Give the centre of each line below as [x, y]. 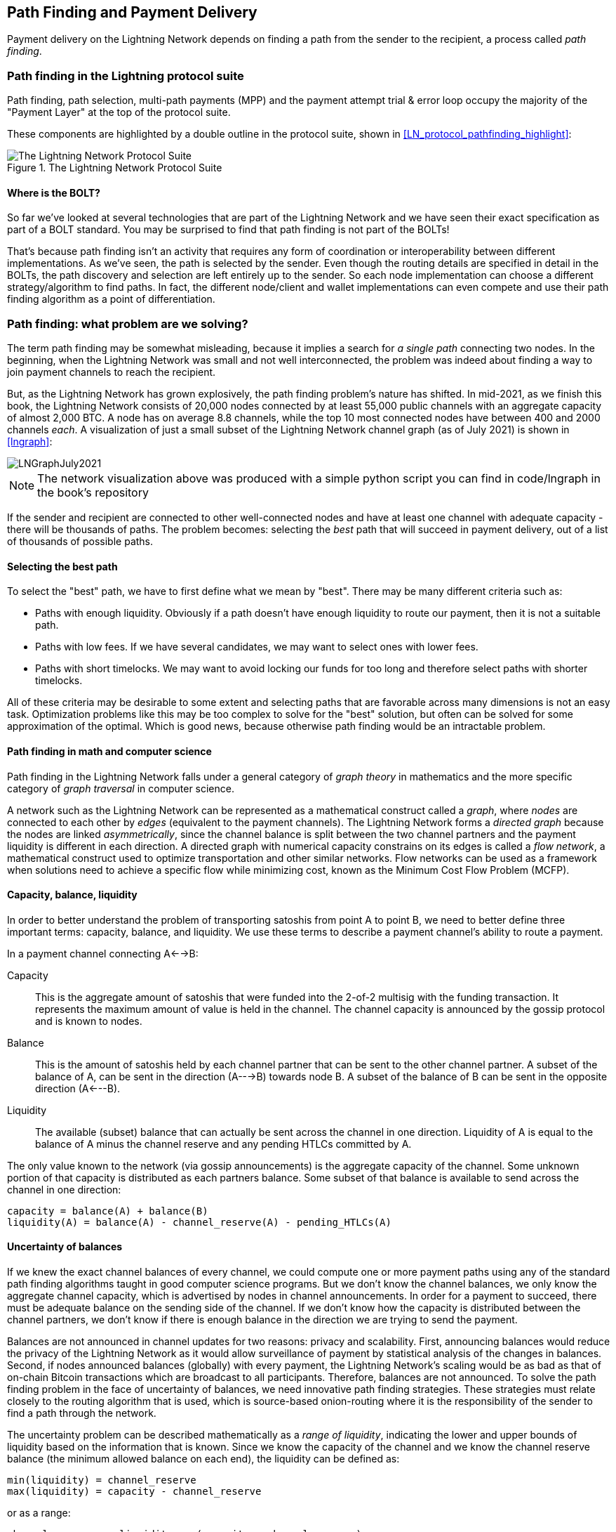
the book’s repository [93, 493]
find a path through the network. [82, 1413]
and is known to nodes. [89, 1021]
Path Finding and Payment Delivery [132, 12]
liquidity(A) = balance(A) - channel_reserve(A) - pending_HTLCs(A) [199, 1222]
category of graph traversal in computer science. [121, 788]
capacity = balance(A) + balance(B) [108, 1211]
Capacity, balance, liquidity [72, 895]
